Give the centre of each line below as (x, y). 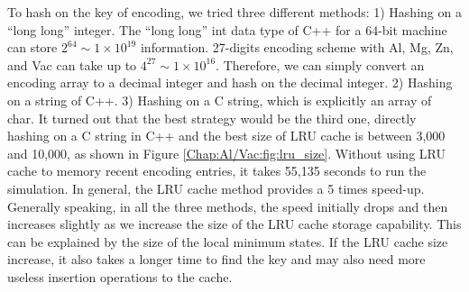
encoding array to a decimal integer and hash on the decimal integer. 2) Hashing (230, 82)
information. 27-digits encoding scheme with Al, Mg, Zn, (297, 47)
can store (32, 47)
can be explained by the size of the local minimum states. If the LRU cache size (228, 241)
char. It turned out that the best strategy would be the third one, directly (212, 118)
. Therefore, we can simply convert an (320, 64)
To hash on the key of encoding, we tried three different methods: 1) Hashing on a (234, 12)
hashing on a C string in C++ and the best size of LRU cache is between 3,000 (226, 136)
